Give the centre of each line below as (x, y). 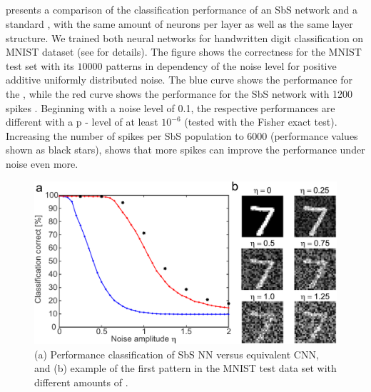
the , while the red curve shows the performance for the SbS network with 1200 (179, 93)
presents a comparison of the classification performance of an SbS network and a (182, 10)
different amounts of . (81, 382)
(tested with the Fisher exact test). (261, 122)
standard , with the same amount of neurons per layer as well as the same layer (179, 23)
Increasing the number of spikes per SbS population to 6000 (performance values (182, 135)
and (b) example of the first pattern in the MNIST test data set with (185, 368)
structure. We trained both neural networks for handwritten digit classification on (185, 37)
